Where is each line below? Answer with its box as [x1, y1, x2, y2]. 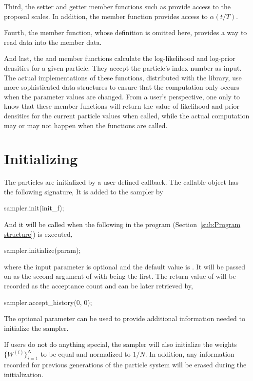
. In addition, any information [145, 349, 234, 359]
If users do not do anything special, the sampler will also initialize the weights [4, 339, 237, 349]
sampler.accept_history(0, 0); [4, 297, 92, 307]
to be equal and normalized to [40, 349, 131, 359]
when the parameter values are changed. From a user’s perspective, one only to [4, 91, 240, 101]
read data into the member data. [4, 37, 102, 47]
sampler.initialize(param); [4, 245, 81, 255]
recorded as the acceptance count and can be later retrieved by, [4, 281, 193, 290]
